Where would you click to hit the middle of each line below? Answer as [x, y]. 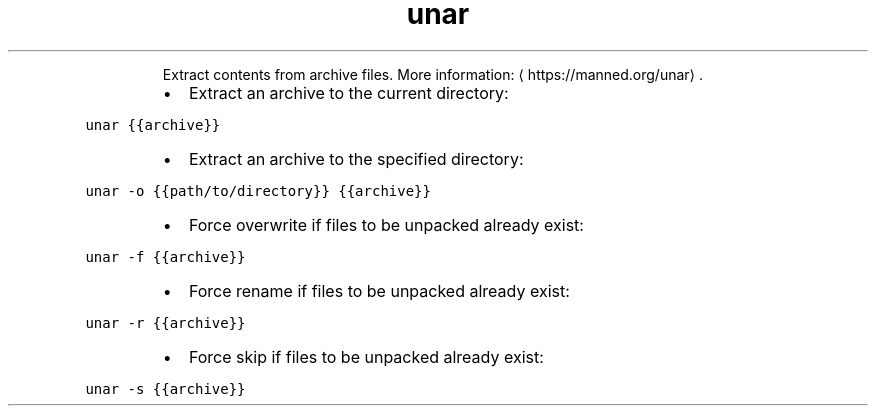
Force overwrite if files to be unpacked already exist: [386, 224]
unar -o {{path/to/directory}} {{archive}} [258, 190]
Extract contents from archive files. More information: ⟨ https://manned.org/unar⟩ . [432, 74]
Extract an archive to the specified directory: [356, 158]
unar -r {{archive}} [165, 322]
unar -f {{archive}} [165, 256]
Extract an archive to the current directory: [348, 92]
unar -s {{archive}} [165, 388]
